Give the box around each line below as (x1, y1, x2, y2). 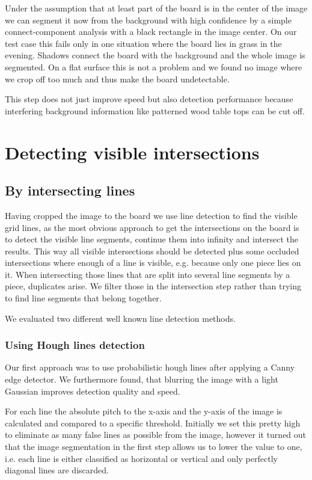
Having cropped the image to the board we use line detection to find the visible (5, 209, 298, 221)
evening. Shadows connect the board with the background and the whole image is (5, 49, 305, 61)
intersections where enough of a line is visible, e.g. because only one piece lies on (5, 256, 301, 269)
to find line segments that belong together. (5, 292, 162, 304)
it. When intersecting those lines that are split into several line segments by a (5, 268, 290, 280)
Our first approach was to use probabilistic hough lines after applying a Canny (5, 361, 295, 374)
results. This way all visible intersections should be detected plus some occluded (5, 244, 299, 257)
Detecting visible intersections (5, 140, 260, 164)
